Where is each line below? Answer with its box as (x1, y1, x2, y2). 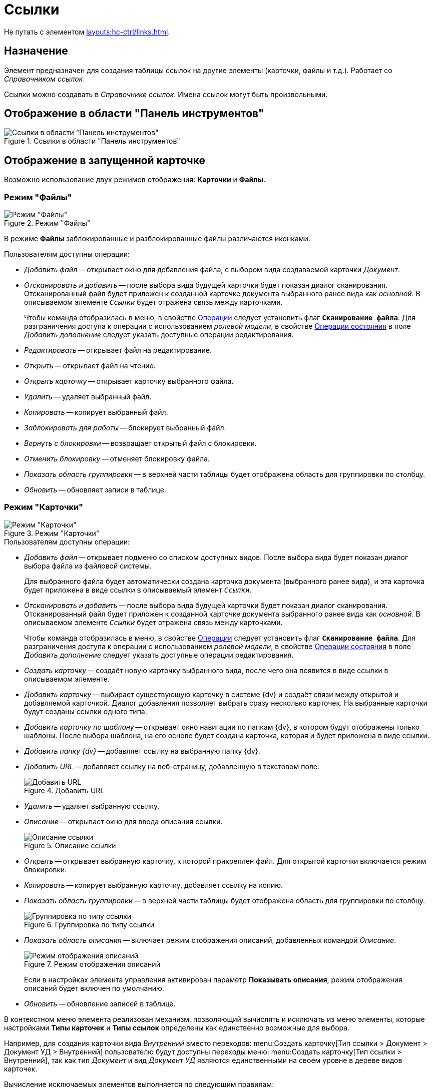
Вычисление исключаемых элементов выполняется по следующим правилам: (4, 1079, 274, 1088)
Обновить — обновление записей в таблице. (24, 999, 176, 1008)
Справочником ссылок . (4, 74, 85, 83)
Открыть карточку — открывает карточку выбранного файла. (24, 377, 234, 386)
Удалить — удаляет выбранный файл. (24, 392, 152, 401)
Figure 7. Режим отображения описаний (24, 959, 160, 968)
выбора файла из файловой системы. (24, 561, 152, 570)
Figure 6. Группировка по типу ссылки (24, 920, 154, 929)
